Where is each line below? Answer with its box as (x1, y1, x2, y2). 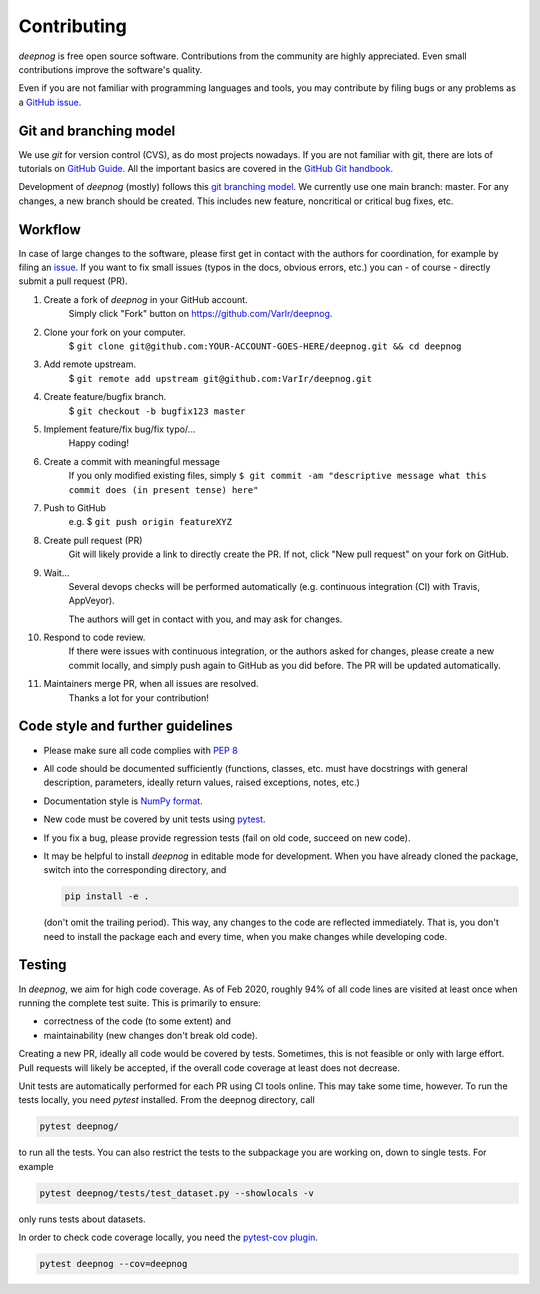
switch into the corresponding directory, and (43, 864, 227, 876)
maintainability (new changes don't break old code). (43, 1029, 259, 1041)
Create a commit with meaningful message (43, 455, 220, 467)
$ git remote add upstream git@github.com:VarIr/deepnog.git (68, 372, 372, 384)
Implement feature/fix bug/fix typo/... (43, 423, 196, 435)
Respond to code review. (43, 631, 146, 644)
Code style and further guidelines (18, 718, 234, 735)
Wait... (43, 566, 70, 579)
